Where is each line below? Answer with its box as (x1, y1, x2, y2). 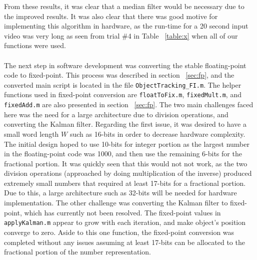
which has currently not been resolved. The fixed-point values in (24, 207, 221, 217)
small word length (4, 128, 59, 139)
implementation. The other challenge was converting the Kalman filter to (4, 197, 228, 208)
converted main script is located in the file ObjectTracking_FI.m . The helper (4, 79, 241, 90)
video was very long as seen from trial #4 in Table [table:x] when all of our (4, 30, 238, 41)
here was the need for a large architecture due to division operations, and (4, 109, 228, 119)
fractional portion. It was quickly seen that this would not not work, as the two (4, 158, 247, 168)
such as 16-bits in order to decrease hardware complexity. (69, 128, 245, 139)
